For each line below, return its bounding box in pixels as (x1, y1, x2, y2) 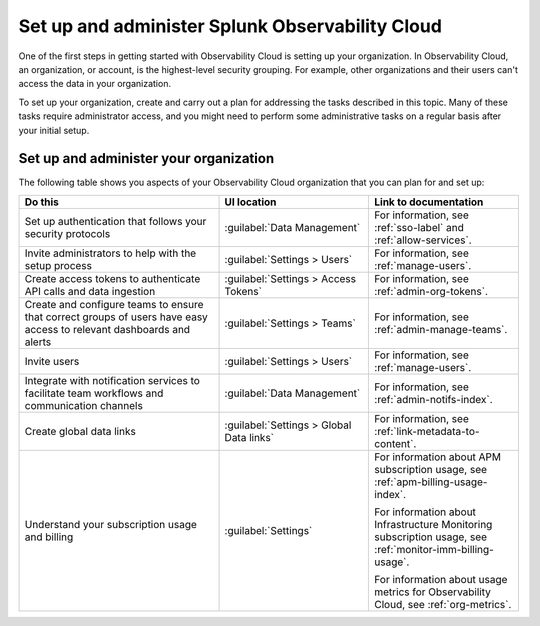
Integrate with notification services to (24, 373, 200, 387)
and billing (24, 530, 74, 544)
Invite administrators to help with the (24, 246, 197, 260)
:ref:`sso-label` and (374, 220, 465, 234)
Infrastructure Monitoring (374, 517, 493, 531)
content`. (374, 436, 417, 450)
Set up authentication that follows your (24, 214, 207, 228)
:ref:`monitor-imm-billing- (374, 542, 494, 556)
